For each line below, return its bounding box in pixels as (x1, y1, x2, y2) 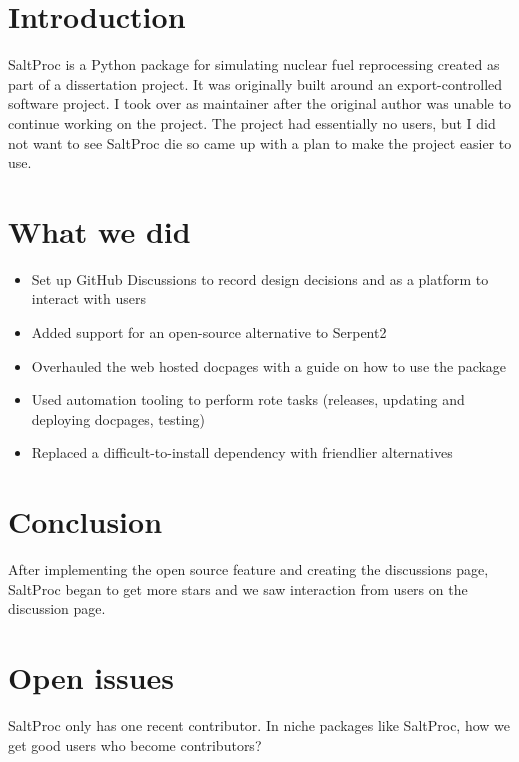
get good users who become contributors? (8, 734, 262, 755)
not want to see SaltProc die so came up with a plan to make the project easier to (8, 132, 512, 153)
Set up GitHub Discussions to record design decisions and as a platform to (31, 268, 489, 289)
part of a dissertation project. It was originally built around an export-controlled (8, 73, 503, 94)
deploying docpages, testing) (31, 408, 206, 429)
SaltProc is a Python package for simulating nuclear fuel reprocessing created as (8, 54, 500, 75)
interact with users (31, 288, 146, 309)
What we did (8, 210, 191, 251)
